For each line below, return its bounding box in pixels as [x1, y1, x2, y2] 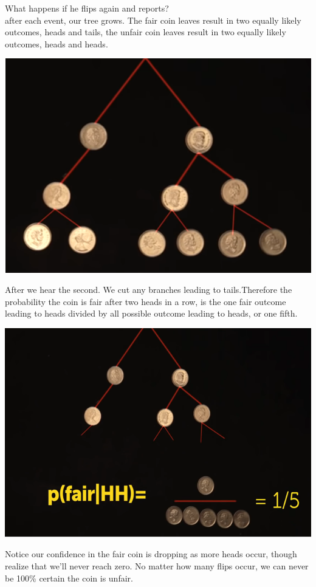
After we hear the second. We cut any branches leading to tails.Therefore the [5, 283, 292, 296]
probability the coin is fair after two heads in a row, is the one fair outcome [5, 295, 286, 307]
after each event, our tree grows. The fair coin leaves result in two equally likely [5, 13, 301, 26]
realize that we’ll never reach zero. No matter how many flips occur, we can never [5, 560, 309, 572]
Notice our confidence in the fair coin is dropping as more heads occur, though [5, 548, 297, 560]
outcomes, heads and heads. [5, 37, 108, 50]
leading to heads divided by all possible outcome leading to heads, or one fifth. [5, 307, 298, 320]
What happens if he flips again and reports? [5, 2, 169, 14]
